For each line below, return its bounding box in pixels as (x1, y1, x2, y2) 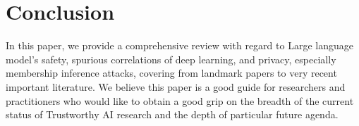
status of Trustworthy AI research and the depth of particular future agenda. (6, 107, 339, 122)
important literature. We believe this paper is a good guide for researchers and (6, 79, 346, 94)
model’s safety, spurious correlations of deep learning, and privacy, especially (6, 51, 336, 66)
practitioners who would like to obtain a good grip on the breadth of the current (6, 93, 354, 108)
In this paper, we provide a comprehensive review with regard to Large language (6, 38, 353, 53)
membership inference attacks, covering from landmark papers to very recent (6, 65, 337, 80)
